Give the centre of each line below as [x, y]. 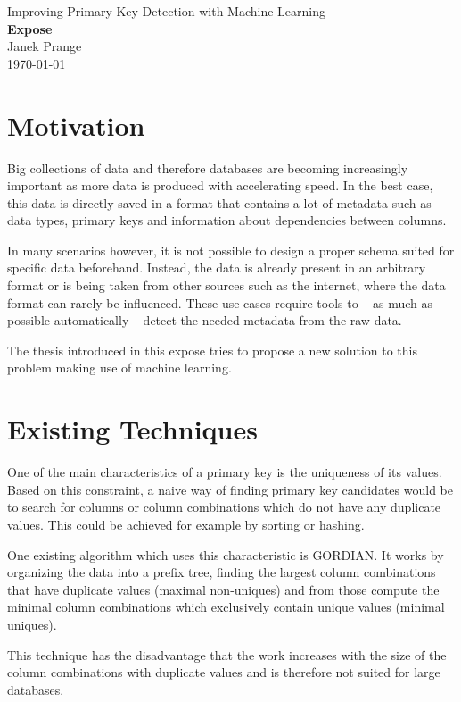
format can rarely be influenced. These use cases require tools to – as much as [220, 302]
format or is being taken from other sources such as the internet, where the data [226, 285]
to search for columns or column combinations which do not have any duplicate [224, 507]
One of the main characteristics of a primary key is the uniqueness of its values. [225, 472]
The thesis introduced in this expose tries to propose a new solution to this [212, 350]
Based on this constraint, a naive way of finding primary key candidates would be [230, 489]
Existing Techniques [132, 429]
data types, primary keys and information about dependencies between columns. [227, 220]
